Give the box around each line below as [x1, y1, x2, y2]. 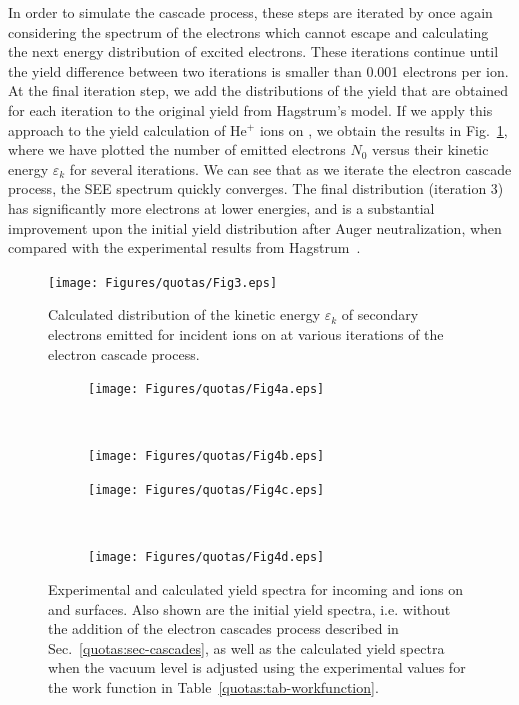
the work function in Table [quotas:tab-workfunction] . [48, 676, 379, 697]
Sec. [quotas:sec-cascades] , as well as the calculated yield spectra [48, 637, 445, 658]
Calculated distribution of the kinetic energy [48, 304, 321, 325]
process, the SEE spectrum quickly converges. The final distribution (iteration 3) [8, 178, 504, 199]
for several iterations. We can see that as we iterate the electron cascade [69, 158, 512, 179]
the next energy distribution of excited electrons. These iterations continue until [8, 41, 499, 62]
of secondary [341, 304, 419, 325]
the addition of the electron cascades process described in [48, 618, 399, 639]
